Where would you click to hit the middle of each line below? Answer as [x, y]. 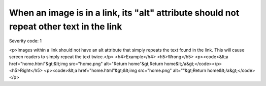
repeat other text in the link [66, 26]
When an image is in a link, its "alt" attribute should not [124, 13]
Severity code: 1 [25, 41]
